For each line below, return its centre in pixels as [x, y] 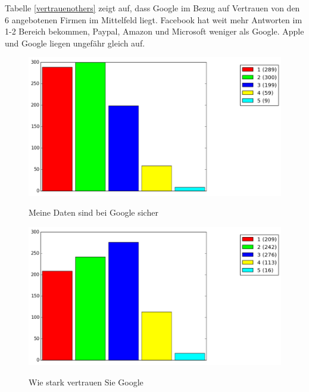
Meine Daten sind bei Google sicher [93, 212]
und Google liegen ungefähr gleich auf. [75, 43]
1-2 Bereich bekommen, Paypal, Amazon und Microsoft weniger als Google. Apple [154, 31]
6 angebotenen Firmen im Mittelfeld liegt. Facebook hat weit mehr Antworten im [154, 19]
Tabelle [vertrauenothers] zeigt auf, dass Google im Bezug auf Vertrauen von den [152, 8]
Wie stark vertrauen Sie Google [86, 382]
